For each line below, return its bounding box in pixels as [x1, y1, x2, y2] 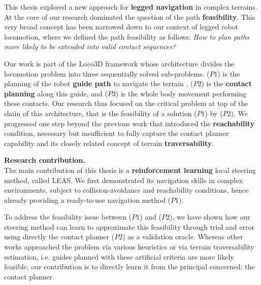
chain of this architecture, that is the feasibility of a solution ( [4, 108, 197, 118]
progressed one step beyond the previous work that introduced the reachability [4, 118, 255, 128]
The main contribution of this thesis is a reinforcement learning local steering [4, 164, 256, 175]
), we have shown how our [170, 211, 250, 222]
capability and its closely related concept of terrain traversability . [4, 137, 214, 148]
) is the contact [201, 78, 252, 89]
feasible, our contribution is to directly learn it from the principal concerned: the [4, 261, 255, 272]
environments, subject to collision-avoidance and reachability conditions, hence [4, 185, 249, 195]
